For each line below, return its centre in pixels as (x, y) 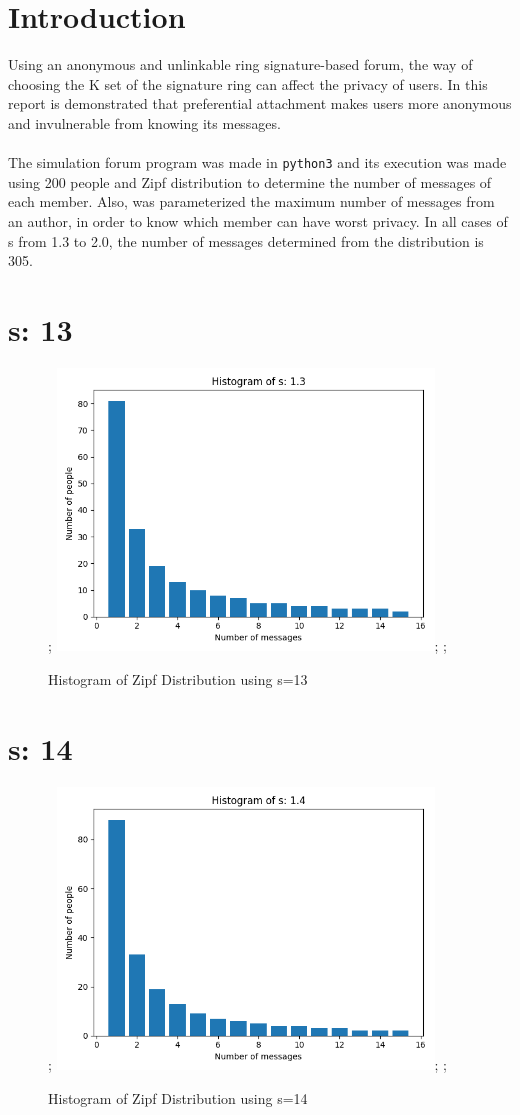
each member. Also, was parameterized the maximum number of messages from (251, 201)
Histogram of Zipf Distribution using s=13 (178, 678)
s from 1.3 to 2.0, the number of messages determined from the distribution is (246, 240)
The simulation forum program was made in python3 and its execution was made (257, 162)
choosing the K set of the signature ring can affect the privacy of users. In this (248, 83)
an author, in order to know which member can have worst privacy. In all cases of (258, 220)
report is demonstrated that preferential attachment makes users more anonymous (260, 103)
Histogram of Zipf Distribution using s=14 (178, 1097)
